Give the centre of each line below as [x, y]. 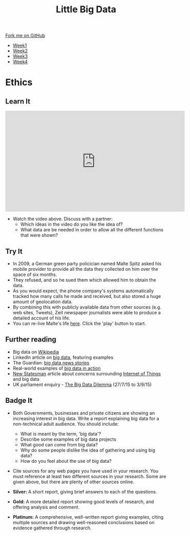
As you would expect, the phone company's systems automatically [83, 291]
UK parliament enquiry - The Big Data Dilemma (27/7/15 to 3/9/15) [82, 384]
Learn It [18, 101]
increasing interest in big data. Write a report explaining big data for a [86, 418]
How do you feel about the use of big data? [66, 461]
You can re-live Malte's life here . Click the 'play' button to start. [79, 323]
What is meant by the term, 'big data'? [61, 434]
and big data [26, 379]
